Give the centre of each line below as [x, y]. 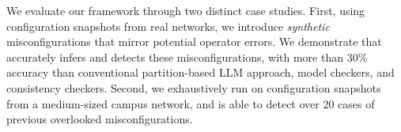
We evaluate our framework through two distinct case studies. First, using [186, 10]
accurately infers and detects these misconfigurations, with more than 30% [187, 57]
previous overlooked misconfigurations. [100, 119]
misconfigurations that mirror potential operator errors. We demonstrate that [194, 41]
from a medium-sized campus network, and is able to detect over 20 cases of [191, 103]
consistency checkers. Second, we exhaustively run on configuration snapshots [194, 87]
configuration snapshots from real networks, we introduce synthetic [168, 26]
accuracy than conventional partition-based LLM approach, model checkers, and [200, 72]
